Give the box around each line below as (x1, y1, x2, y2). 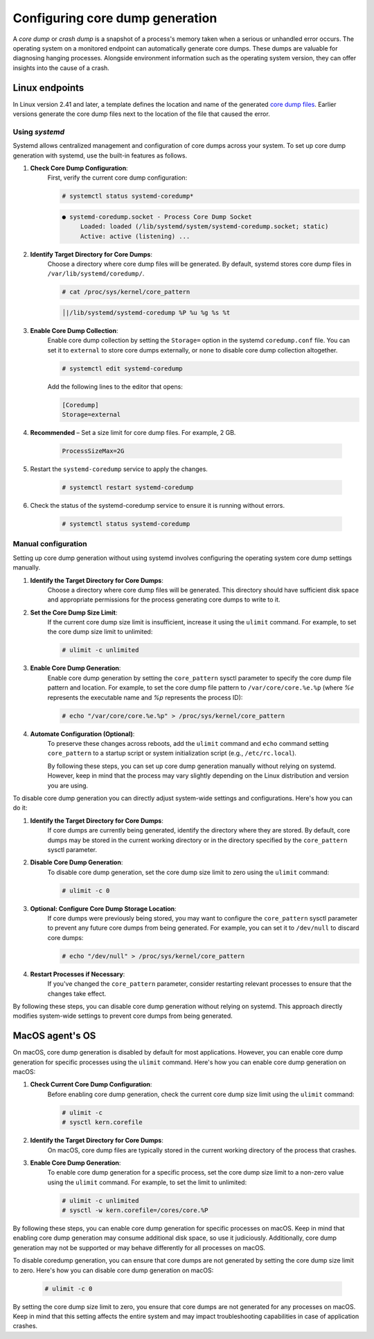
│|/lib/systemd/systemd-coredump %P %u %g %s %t (62, 309, 231, 316)
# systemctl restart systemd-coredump (62, 484, 194, 492)
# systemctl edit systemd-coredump (62, 364, 183, 373)
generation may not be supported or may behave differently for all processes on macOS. (12, 1243, 266, 1252)
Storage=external (62, 411, 121, 419)
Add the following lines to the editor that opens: (47, 382, 183, 391)
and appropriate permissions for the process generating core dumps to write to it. (47, 595, 280, 604)
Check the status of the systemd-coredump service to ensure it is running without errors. (30, 502, 285, 510)
